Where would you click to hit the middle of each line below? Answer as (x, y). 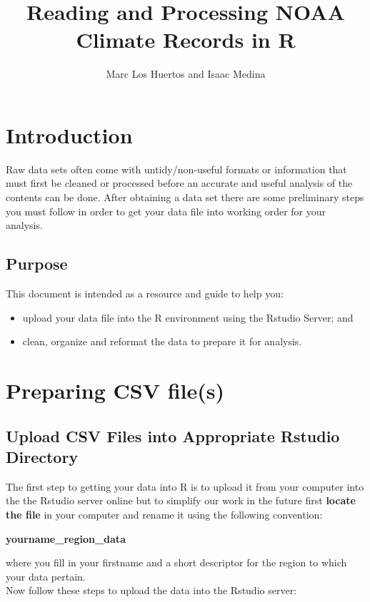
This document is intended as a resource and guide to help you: (145, 294)
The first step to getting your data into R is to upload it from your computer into (185, 486)
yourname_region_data (66, 538)
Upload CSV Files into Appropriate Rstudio (173, 435)
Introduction (69, 134)
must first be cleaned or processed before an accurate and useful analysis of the (179, 183)
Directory (42, 456)
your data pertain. (46, 576)
